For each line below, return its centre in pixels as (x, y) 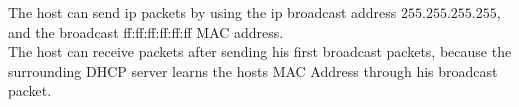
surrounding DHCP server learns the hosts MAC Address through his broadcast (253, 70)
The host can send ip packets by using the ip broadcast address (202, 12)
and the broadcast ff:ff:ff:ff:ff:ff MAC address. (146, 31)
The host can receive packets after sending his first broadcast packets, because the (260, 51)
